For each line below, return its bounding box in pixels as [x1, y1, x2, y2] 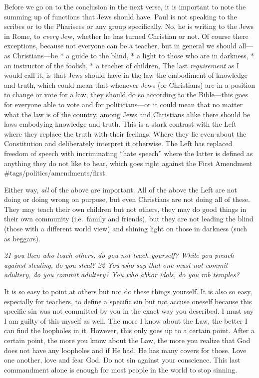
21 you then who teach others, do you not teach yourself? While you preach [4, 250, 234, 260]
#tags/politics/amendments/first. [4, 168, 107, 178]
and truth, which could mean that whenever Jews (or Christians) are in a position [4, 79, 256, 90]
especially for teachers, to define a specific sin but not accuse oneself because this [4, 296, 252, 306]
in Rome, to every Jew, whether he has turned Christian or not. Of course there [4, 30, 249, 41]
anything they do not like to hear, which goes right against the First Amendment [4, 158, 253, 168]
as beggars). [4, 233, 40, 243]
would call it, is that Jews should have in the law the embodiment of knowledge [4, 70, 248, 80]
